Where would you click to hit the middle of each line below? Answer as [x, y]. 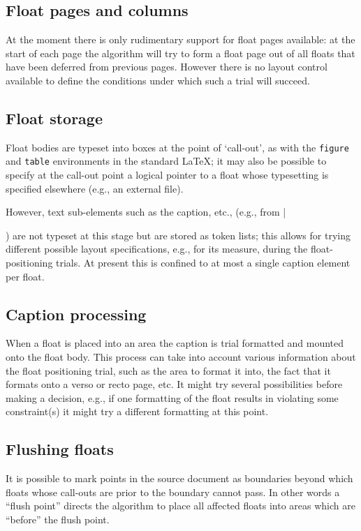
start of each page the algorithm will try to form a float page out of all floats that [180, 53]
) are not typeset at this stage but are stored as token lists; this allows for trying [178, 235]
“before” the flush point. [58, 519]
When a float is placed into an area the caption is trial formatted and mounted [175, 343]
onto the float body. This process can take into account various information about [181, 357]
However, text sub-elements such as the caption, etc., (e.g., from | [146, 212]
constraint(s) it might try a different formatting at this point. [137, 411]
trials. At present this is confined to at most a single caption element [203, 263]
